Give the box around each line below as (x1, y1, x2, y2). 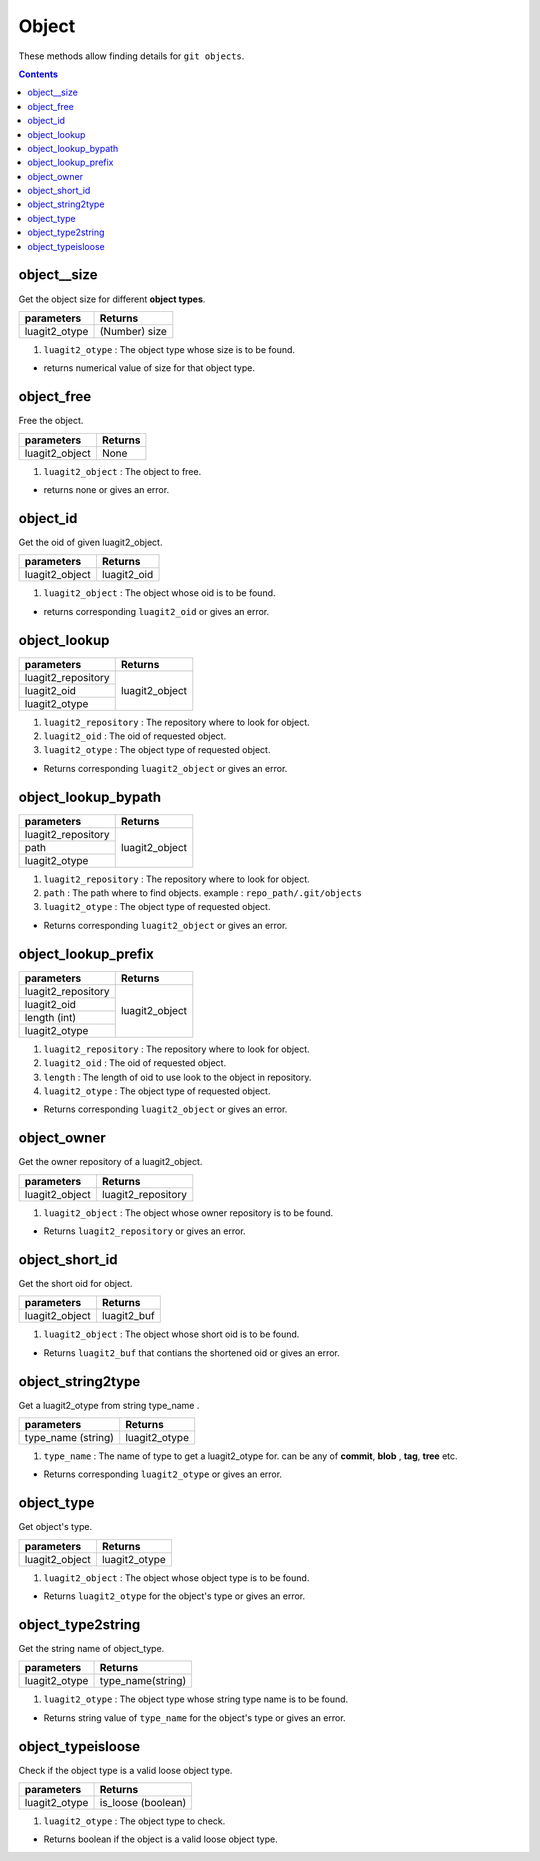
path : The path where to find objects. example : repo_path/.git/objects (43, 887, 362, 899)
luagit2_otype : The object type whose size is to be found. (43, 343, 295, 355)
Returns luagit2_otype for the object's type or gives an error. (43, 1590, 306, 1602)
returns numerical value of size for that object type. (43, 362, 255, 374)
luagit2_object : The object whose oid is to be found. (43, 587, 276, 599)
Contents (18, 68, 59, 80)
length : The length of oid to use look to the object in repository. (43, 1071, 312, 1083)
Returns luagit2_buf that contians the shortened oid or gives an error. (43, 1346, 340, 1359)
